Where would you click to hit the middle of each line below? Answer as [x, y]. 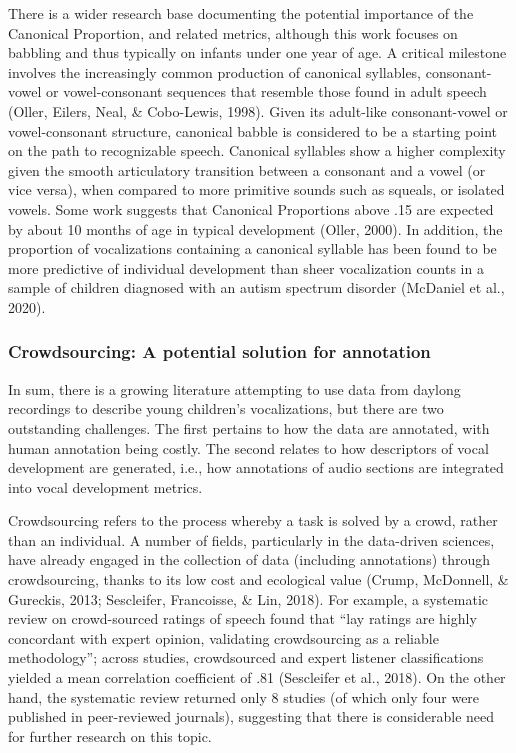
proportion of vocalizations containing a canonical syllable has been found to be [252, 248]
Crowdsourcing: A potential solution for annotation [219, 351]
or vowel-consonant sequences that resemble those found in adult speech [266, 91]
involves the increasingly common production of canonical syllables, [215, 71]
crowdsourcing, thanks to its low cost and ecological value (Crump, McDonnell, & [258, 579]
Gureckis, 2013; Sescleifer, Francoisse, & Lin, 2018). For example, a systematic [248, 598]
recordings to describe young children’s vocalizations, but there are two [226, 408]
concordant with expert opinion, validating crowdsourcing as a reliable [223, 637]
